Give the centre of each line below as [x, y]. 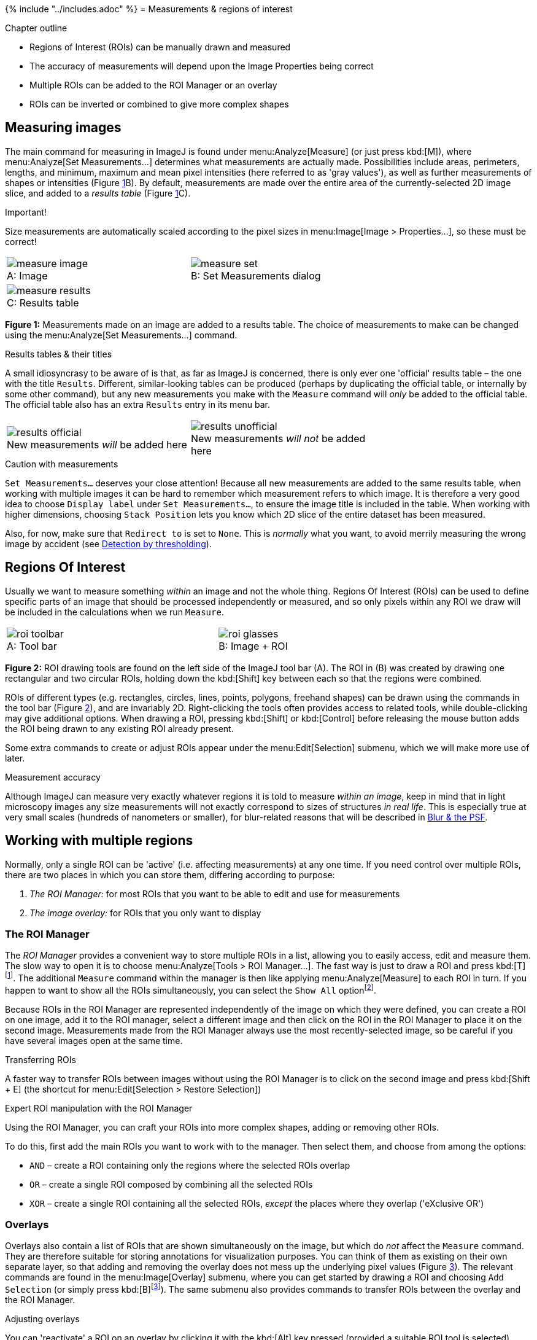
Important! [26, 212]
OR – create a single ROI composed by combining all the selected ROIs [171, 1184]
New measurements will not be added [278, 438]
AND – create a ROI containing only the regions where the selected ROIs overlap [190, 1165]
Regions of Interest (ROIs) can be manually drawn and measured [160, 47]
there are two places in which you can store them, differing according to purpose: [170, 875]
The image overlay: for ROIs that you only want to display [145, 913]
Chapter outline [36, 28]
